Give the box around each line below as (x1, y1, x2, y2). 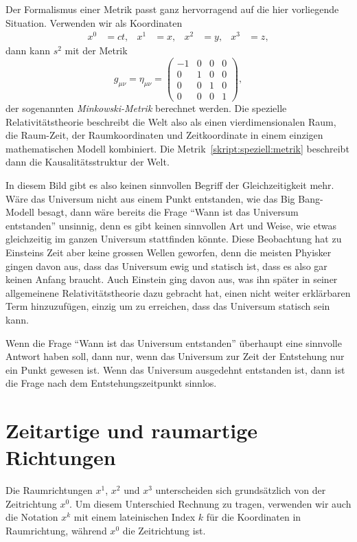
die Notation (5, 510, 58, 524)
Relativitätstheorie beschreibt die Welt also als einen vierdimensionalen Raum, (5, 114, 336, 128)
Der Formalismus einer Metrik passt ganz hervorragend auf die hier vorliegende (5, 2, 339, 16)
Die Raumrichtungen (5, 483, 93, 497)
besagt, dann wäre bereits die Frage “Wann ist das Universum (37, 205, 299, 219)
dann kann (5, 43, 50, 58)
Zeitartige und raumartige (5, 416, 258, 444)
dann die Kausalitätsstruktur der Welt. (5, 155, 170, 169)
